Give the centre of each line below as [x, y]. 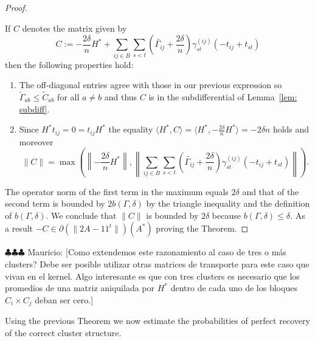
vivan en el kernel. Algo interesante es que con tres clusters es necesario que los [152, 276]
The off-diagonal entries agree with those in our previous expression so [151, 85]
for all [68, 96]
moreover [36, 141]
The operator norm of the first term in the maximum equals [117, 191]
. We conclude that [81, 215]
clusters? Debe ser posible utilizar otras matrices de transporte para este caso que [157, 263]
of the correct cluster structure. [63, 332]
